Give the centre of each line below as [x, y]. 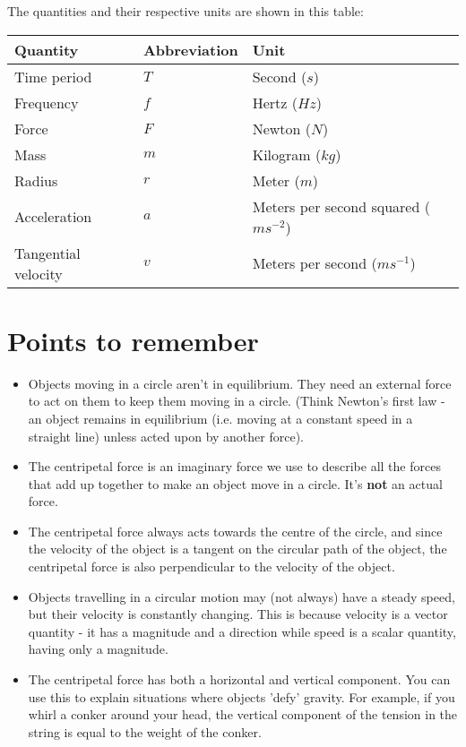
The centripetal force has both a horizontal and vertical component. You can [239, 679]
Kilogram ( [287, 154]
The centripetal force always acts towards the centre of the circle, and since [235, 531]
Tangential [47, 253]
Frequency [47, 102]
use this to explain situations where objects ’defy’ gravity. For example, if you [242, 696]
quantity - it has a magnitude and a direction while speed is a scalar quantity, [242, 631]
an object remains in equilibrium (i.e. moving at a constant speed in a [220, 418]
